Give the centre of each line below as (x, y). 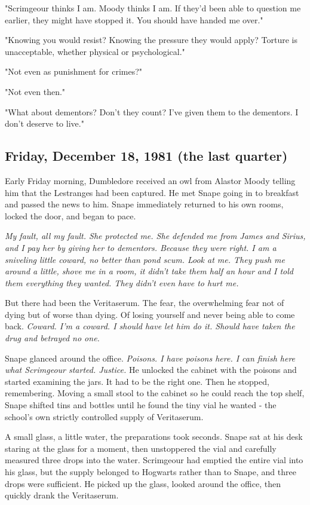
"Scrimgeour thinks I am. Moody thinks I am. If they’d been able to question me (153, 8)
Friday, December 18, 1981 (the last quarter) (146, 156)
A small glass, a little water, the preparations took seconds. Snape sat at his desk (154, 437)
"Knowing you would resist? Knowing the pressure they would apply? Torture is (151, 40)
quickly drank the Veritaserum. (62, 495)
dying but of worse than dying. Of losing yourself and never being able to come (150, 314)
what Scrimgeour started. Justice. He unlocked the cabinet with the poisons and (151, 370)
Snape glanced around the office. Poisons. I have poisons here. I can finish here (150, 358)
